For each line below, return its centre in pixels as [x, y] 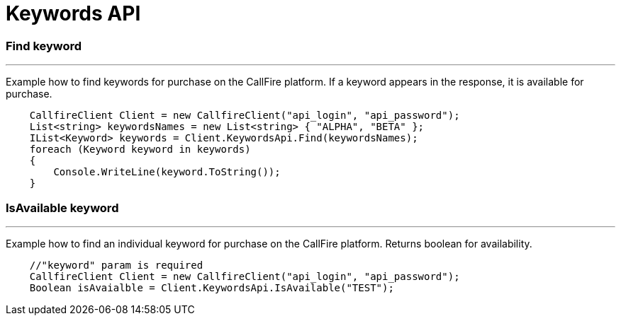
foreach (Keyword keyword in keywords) [140, 150]
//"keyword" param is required [116, 265]
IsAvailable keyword [62, 208]
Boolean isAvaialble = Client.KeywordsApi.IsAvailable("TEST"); [212, 287]
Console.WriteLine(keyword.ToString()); [167, 172]
